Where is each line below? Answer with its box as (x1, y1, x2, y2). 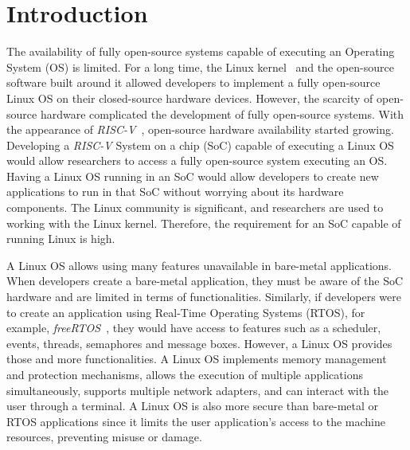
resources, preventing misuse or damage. (6, 428, 202, 445)
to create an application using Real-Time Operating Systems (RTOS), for (6, 303, 365, 320)
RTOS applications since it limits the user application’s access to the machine (6, 413, 385, 429)
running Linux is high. (6, 230, 115, 247)
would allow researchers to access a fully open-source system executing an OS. (6, 152, 388, 169)
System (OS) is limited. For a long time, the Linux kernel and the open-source (6, 58, 394, 75)
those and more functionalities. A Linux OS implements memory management (6, 350, 387, 367)
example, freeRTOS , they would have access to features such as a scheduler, (6, 319, 381, 336)
